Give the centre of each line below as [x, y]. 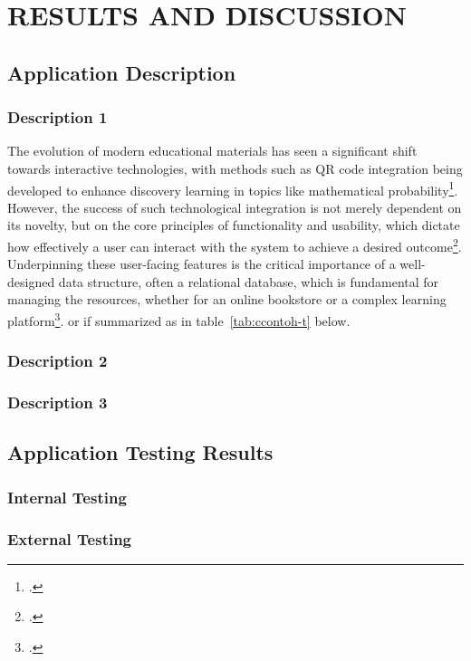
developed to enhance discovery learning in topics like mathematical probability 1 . [233, 188]
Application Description [122, 72]
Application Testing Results [140, 452]
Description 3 [58, 402]
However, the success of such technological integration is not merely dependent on [235, 207]
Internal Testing [67, 497]
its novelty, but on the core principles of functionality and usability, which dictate [234, 225]
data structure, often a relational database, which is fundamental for [249, 281]
